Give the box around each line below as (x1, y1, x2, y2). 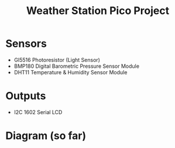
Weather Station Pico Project (26, 4, 170, 18)
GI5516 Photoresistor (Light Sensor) (13, 56, 101, 63)
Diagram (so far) (5, 129, 87, 143)
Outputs (5, 90, 46, 103)
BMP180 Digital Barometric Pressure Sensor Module (13, 63, 140, 70)
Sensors (5, 37, 47, 50)
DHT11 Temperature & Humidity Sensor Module (13, 68, 128, 75)
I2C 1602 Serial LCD (13, 108, 63, 115)
